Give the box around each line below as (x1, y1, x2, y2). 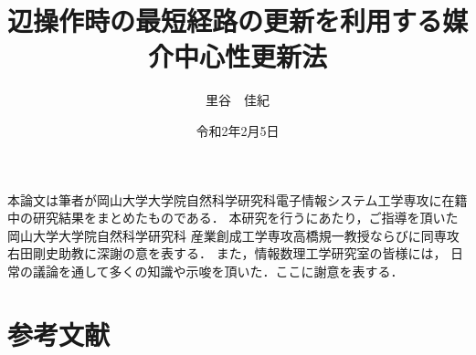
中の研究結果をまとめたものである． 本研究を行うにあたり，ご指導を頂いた (7, 208, 459, 227)
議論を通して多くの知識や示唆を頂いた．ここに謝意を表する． (32, 261, 404, 280)
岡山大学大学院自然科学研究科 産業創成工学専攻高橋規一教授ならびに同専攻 (7, 225, 460, 245)
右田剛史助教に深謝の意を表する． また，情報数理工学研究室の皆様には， (7, 244, 447, 263)
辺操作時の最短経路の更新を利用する (7, 2, 443, 39)
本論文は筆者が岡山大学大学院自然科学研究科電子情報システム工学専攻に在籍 (7, 190, 468, 209)
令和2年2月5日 (196, 120, 280, 140)
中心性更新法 (173, 37, 327, 75)
